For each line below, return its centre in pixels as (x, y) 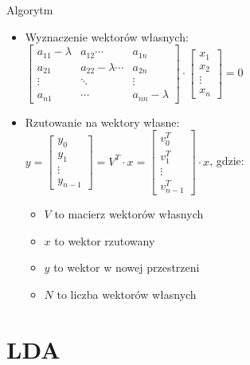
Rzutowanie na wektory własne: (102, 122)
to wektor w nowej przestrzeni (127, 267)
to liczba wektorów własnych (127, 294)
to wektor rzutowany (105, 240)
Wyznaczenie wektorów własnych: (107, 36)
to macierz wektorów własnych (129, 214)
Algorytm (30, 10)
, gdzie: (227, 161)
